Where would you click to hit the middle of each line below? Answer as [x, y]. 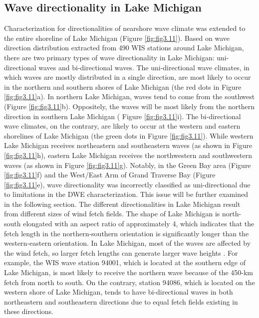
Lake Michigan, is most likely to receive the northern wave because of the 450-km [129, 272]
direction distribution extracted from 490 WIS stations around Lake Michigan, [124, 48]
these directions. [29, 311]
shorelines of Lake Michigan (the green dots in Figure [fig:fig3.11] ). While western [129, 135]
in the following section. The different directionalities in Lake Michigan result [122, 204]
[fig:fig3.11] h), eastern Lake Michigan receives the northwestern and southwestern [128, 155]
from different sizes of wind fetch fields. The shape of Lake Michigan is [112, 214]
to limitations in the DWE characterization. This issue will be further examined [126, 194]
